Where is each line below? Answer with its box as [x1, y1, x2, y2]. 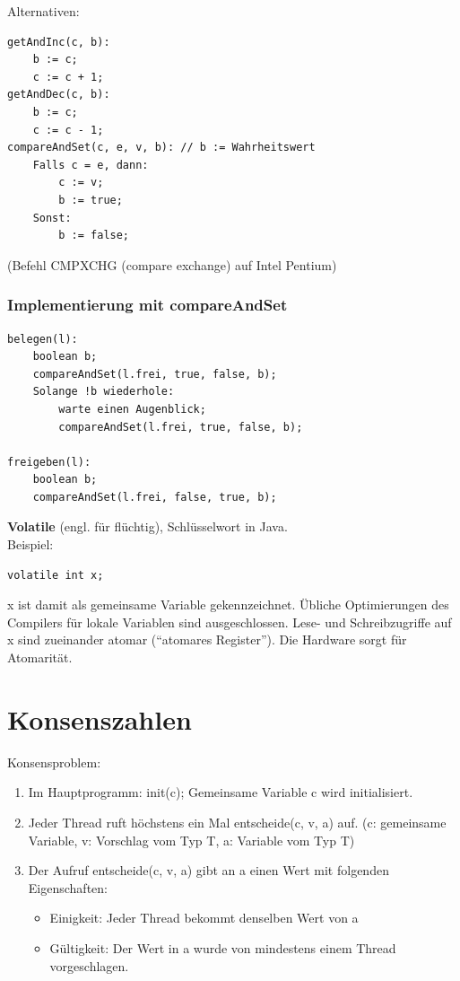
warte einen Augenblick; [58, 402, 206, 416]
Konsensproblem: [7, 752, 101, 771]
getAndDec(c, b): [7, 88, 110, 101]
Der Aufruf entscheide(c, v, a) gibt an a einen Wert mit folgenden [28, 861, 389, 880]
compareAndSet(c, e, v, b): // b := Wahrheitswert [7, 141, 316, 154]
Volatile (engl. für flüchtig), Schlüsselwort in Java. [7, 517, 288, 536]
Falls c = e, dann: [32, 158, 149, 171]
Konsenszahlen [7, 700, 192, 737]
